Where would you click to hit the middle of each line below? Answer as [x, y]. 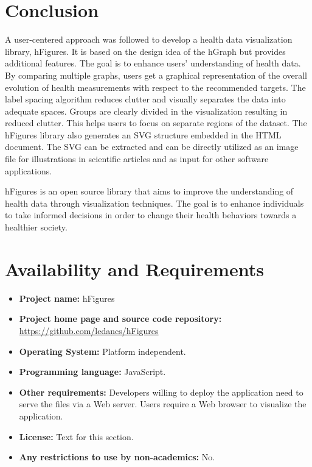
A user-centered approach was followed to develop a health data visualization [149, 39]
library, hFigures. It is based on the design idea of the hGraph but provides [145, 51]
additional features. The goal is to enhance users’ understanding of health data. [153, 63]
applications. [29, 170]
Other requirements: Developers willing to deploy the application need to [161, 392]
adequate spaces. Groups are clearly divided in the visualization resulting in [146, 111]
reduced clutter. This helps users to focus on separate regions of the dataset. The [156, 123]
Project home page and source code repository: [120, 319]
